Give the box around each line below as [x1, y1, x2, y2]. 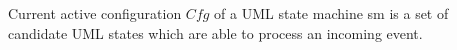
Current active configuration [8, 3, 182, 23]
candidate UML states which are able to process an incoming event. [8, 22, 423, 43]
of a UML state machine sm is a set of [214, 3, 449, 23]
